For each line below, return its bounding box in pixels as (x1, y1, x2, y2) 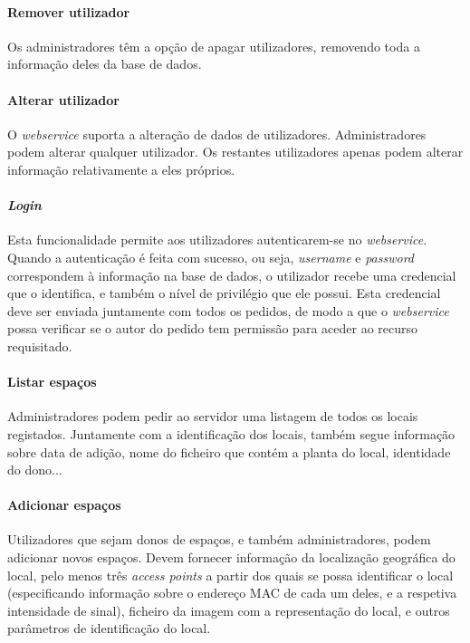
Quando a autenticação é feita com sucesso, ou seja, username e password (7, 247, 415, 266)
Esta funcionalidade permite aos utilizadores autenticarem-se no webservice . (7, 230, 427, 249)
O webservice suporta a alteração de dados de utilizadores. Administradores (7, 124, 427, 143)
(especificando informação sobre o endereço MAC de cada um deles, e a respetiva (7, 583, 457, 602)
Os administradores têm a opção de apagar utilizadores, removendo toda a (7, 36, 420, 55)
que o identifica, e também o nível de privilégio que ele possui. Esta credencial (7, 283, 441, 302)
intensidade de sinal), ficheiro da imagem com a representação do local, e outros (7, 600, 450, 619)
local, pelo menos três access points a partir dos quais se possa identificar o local (7, 565, 454, 584)
